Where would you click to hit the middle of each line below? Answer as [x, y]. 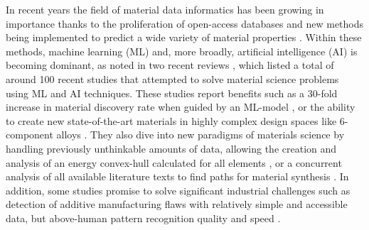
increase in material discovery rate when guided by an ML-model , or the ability [181, 107]
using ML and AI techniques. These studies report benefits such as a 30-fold [172, 93]
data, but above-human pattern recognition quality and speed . [143, 218]
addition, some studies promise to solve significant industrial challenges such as [178, 190]
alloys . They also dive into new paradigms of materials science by [200, 135]
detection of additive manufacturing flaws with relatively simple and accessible [177, 204]
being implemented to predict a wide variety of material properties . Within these [184, 37]
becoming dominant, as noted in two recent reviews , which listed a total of [170, 65]
